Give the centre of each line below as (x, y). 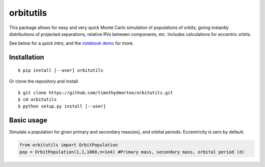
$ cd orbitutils (37, 99)
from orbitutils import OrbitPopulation (68, 145)
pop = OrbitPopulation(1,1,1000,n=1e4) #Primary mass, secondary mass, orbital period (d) (132, 152)
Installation (26, 57)
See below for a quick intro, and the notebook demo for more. (72, 43)
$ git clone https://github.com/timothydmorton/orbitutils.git (95, 93)
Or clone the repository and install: (44, 82)
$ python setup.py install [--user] (62, 106)
